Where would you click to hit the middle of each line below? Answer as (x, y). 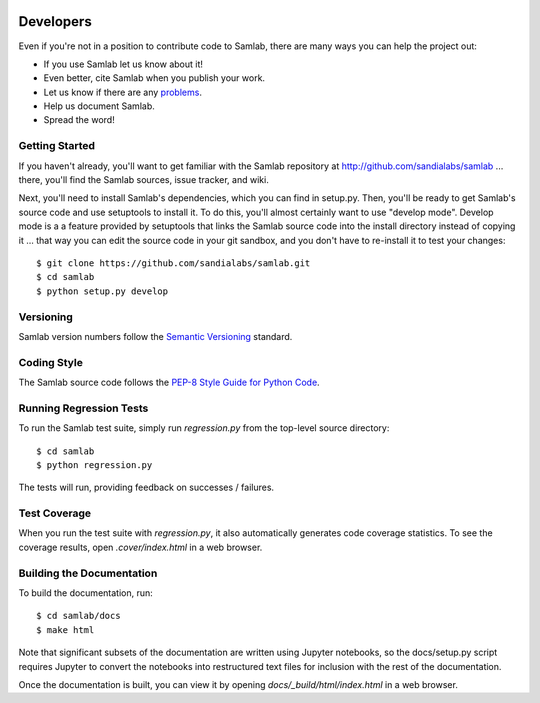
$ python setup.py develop (102, 291)
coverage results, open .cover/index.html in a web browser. (140, 547)
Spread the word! (79, 120)
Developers (55, 21)
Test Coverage (55, 513)
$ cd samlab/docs (78, 616)
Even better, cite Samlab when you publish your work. (154, 78)
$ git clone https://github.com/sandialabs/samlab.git (173, 263)
